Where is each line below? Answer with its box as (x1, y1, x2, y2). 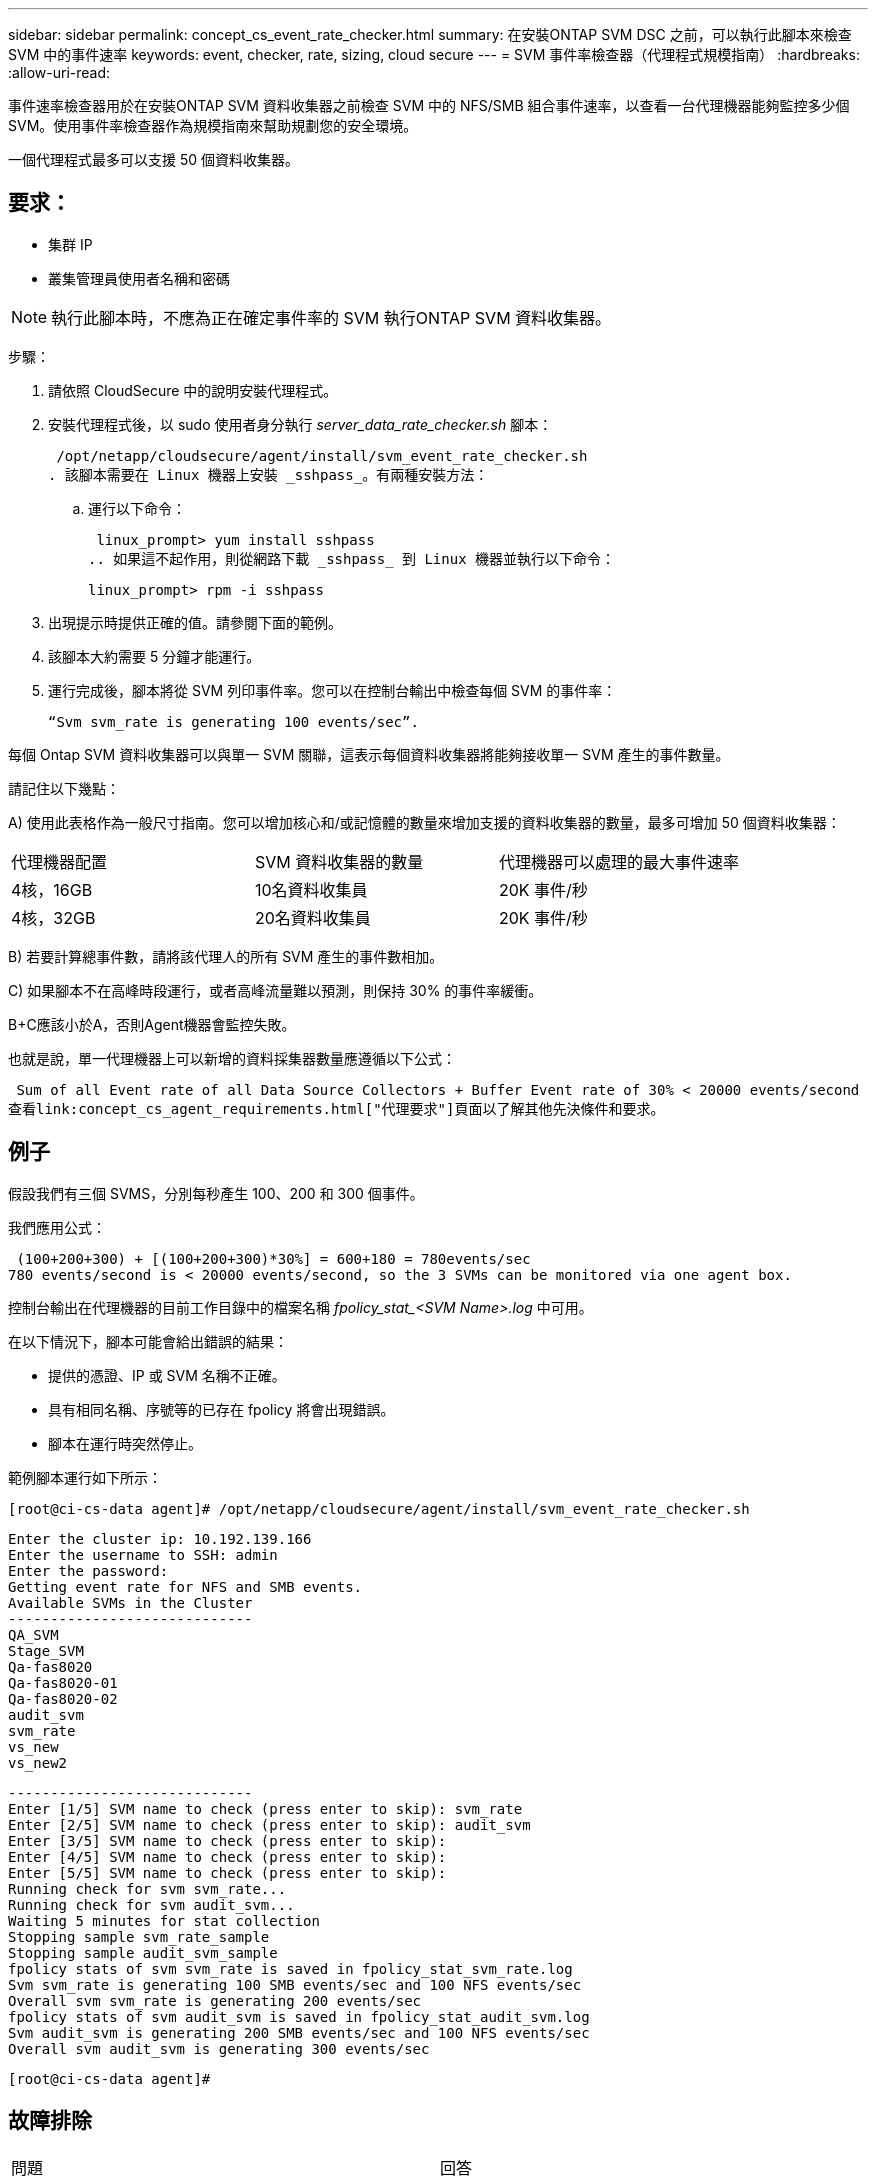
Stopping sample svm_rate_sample (8, 1928, 270, 1945)
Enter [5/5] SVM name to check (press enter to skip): (8, 1864, 447, 1881)
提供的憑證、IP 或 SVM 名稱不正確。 (48, 1366, 286, 1384)
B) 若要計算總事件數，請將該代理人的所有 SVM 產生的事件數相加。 (8, 947, 444, 965)
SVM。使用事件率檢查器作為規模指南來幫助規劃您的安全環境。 (8, 117, 418, 134)
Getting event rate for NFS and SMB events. (8, 1578, 363, 1595)
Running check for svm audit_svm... (8, 1896, 295, 1913)
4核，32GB (11, 907, 96, 928)
